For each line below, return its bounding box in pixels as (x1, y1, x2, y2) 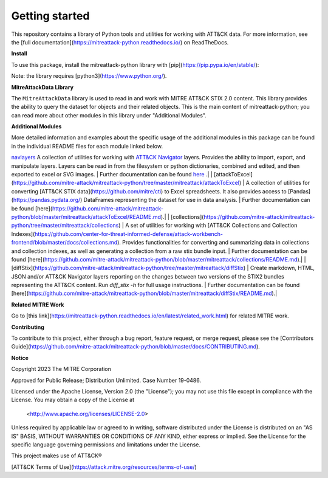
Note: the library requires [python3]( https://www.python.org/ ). (11, 72, 167, 80)
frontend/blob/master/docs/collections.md (11, 239, 118, 246)
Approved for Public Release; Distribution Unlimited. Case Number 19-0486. (11, 376, 202, 384)
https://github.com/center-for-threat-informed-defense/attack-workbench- (34, 230, 224, 237)
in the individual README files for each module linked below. (11, 142, 163, 150)
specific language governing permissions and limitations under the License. (11, 441, 200, 448)
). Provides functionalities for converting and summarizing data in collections (117, 239, 310, 246)
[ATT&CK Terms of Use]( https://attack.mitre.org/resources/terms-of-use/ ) (11, 463, 197, 471)
